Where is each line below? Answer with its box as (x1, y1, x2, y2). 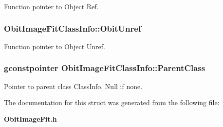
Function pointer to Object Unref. (4, 41, 105, 51)
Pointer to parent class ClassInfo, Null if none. (4, 81, 143, 91)
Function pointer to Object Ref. (4, 1, 99, 11)
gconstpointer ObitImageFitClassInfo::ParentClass (4, 62, 205, 74)
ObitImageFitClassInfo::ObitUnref (4, 22, 141, 34)
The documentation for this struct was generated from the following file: (4, 97, 220, 108)
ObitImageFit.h (4, 113, 57, 124)
